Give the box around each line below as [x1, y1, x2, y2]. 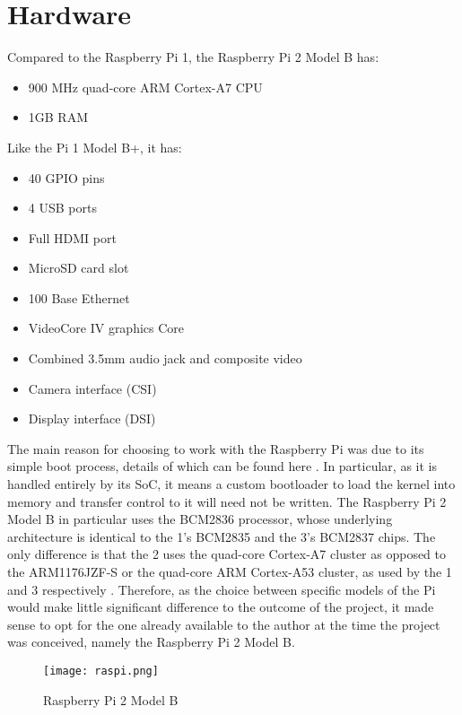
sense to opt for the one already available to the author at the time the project [7, 615, 440, 633]
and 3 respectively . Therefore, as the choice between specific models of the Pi [7, 580, 436, 598]
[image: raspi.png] [43, 664, 159, 677]
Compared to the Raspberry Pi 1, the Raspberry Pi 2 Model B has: [7, 48, 379, 66]
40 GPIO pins [28, 168, 105, 187]
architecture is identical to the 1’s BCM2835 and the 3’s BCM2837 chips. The [7, 527, 436, 545]
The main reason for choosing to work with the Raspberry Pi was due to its [7, 439, 424, 458]
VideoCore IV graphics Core [28, 318, 185, 337]
